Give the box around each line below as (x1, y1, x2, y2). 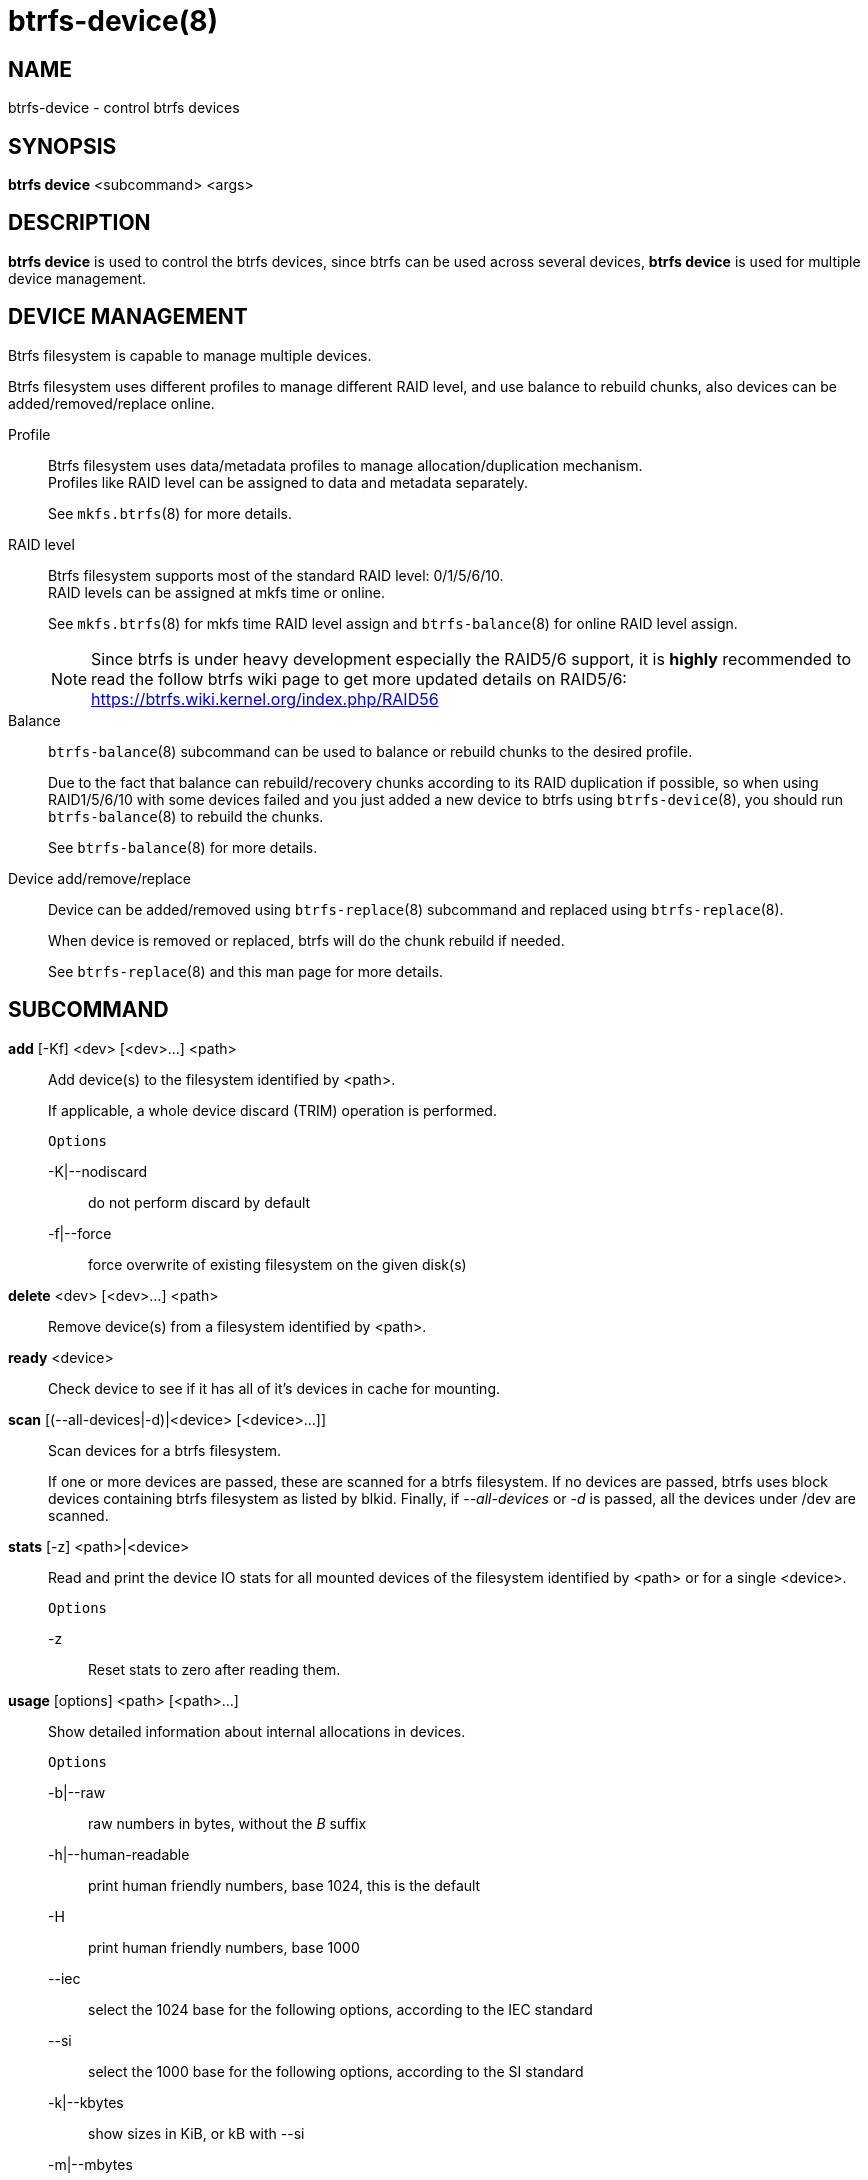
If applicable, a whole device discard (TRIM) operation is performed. (48, 1101, 497, 1119)
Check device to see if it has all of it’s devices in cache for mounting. (48, 1379, 501, 1397)
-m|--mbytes (48, 2155, 133, 2173)
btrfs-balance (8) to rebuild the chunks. (48, 807, 324, 825)
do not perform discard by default (88, 1193, 311, 1211)
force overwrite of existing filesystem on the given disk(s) (88, 1255, 467, 1273)
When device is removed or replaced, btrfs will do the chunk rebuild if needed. (48, 931, 565, 949)
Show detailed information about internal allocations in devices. (48, 1722, 466, 1740)
